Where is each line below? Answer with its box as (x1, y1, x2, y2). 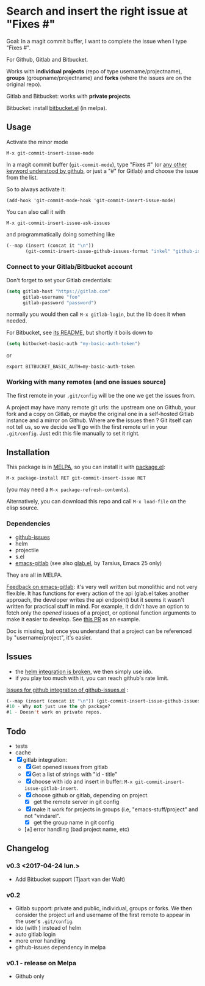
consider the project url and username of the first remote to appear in (15, 911, 190, 919)
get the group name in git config (33, 819, 115, 826)
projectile (15, 546, 39, 553)
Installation (6, 447, 50, 458)
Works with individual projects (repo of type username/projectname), (6, 67, 182, 75)
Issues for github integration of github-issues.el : (6, 686, 129, 693)
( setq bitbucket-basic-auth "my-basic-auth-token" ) (6, 341, 140, 347)
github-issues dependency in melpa (15, 944, 106, 951)
